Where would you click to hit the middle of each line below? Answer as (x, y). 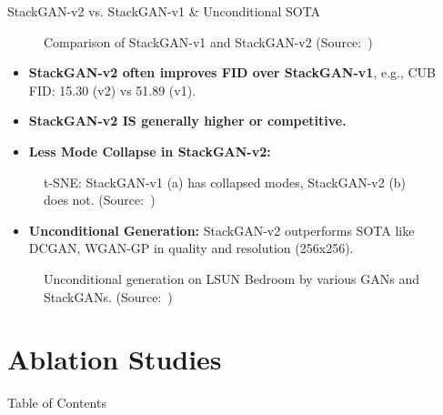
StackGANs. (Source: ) (108, 296)
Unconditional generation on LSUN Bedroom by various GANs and (232, 278)
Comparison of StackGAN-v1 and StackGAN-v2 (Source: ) (208, 41)
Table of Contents (57, 403)
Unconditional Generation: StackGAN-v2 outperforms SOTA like (221, 230)
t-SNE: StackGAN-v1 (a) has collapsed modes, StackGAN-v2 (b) (225, 182)
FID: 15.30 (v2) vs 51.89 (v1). (112, 90)
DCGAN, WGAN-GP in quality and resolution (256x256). (191, 248)
